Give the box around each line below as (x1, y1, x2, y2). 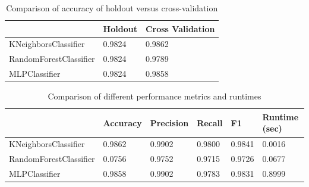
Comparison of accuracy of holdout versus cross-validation (6, 2, 218, 14)
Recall (197, 116, 223, 129)
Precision (150, 116, 189, 129)
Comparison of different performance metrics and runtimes (48, 90, 261, 102)
